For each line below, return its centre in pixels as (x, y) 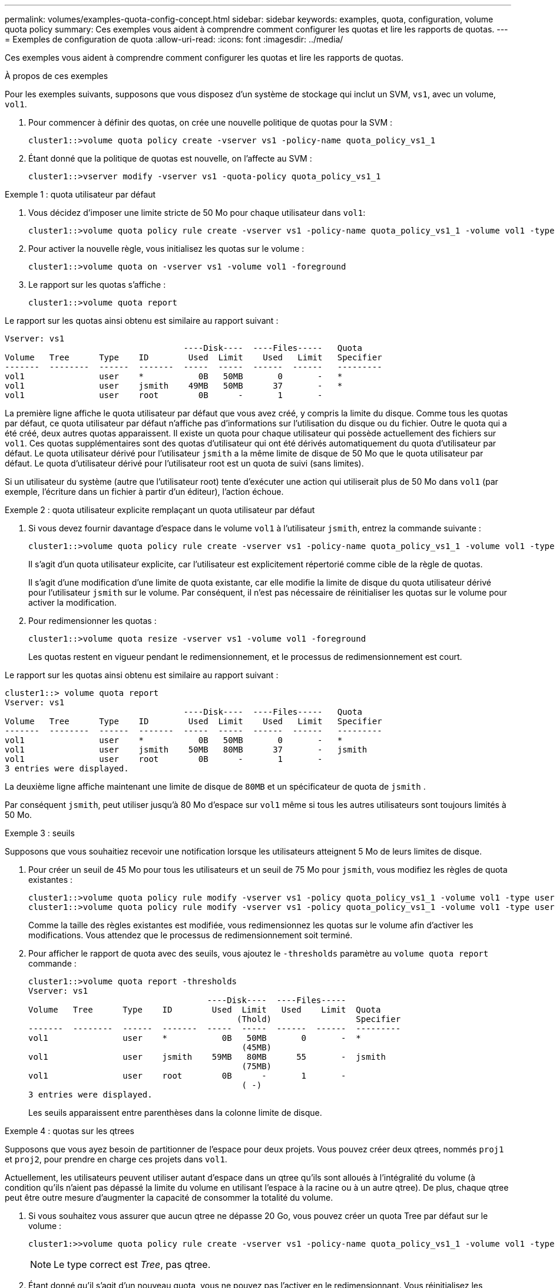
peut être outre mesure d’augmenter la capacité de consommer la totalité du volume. (169, 1197)
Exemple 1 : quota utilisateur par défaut (80, 194)
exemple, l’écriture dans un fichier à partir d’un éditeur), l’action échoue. (144, 492)
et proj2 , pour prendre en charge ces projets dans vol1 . (116, 1159)
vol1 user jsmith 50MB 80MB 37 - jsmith (186, 750)
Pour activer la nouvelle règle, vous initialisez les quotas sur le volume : (166, 249)
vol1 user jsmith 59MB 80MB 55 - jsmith (207, 1057)
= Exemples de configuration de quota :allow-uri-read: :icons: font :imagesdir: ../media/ (174, 39)
